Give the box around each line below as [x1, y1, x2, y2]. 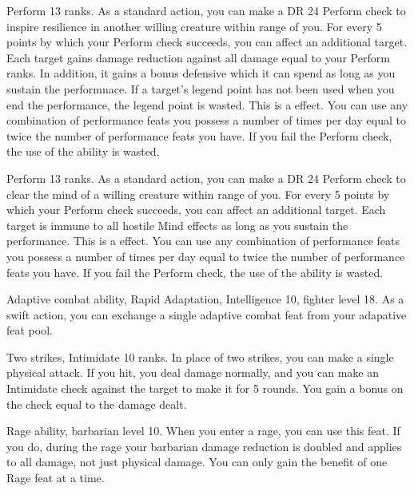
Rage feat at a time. [6, 469, 105, 486]
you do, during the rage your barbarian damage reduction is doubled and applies [6, 438, 402, 454]
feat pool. [6, 322, 53, 339]
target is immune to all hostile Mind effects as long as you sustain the [6, 216, 348, 233]
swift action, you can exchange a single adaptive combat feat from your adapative [6, 306, 407, 323]
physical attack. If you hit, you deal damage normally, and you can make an [6, 364, 380, 381]
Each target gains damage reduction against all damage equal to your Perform [6, 49, 390, 65]
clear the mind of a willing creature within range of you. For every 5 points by [6, 185, 390, 202]
